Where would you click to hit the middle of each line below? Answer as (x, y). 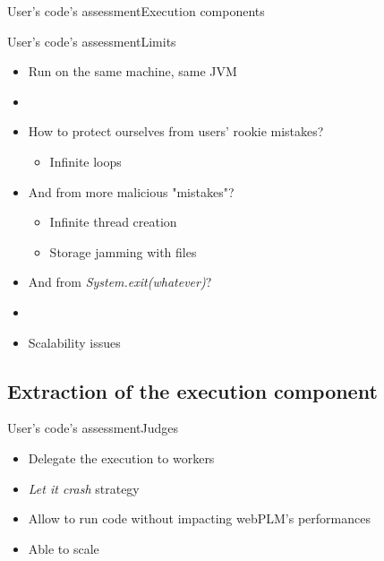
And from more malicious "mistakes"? (131, 191)
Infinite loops (85, 161)
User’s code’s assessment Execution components (136, 11)
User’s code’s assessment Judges (93, 428)
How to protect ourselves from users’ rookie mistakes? (176, 131)
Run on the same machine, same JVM (132, 71)
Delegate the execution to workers (121, 457)
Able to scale (64, 548)
